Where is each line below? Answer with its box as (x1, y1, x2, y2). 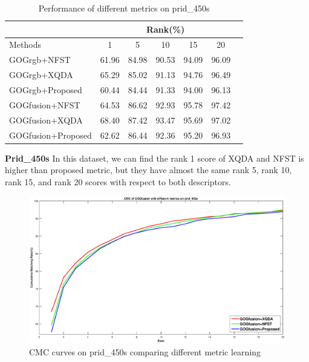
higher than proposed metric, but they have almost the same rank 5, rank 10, (5, 163, 292, 176)
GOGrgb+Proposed (9, 83, 82, 96)
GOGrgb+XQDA (9, 68, 73, 81)
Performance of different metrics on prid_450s (38, 2, 210, 14)
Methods (9, 38, 41, 51)
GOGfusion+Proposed (9, 128, 92, 141)
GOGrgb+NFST (9, 53, 71, 66)
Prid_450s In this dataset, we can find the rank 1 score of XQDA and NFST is (5, 151, 304, 164)
